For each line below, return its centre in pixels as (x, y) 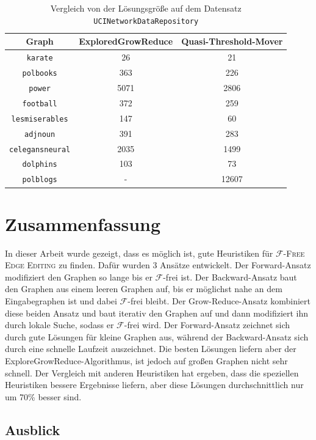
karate (40, 58)
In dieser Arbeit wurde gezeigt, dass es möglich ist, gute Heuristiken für (139, 253)
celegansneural (40, 149)
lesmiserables (40, 119)
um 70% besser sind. (43, 396)
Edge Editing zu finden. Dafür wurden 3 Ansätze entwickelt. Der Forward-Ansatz (158, 265)
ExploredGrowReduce (126, 41)
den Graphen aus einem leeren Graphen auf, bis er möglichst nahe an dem (144, 289)
